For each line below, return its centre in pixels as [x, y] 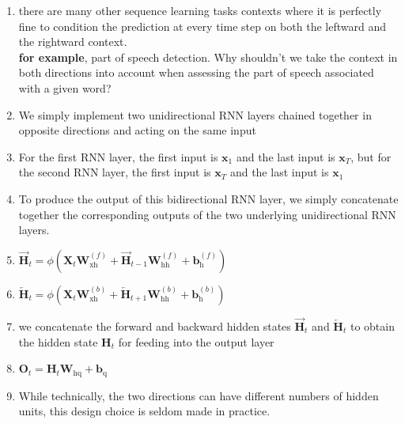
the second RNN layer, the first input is [115, 172]
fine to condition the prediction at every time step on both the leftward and [202, 26]
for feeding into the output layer [196, 341]
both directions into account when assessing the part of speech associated [196, 72]
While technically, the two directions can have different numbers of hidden [199, 395]
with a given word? [65, 87]
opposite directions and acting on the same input [137, 130]
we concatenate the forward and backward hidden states [155, 326]
